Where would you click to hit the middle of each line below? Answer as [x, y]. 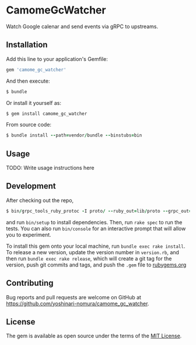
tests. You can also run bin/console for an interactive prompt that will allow [96, 228]
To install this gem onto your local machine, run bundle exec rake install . [96, 246]
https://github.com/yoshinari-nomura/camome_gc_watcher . [78, 303]
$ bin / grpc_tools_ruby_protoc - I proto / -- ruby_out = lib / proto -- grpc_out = [99, 211]
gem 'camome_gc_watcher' [36, 70]
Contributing [30, 283]
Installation [27, 45]
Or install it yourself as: [34, 103]
